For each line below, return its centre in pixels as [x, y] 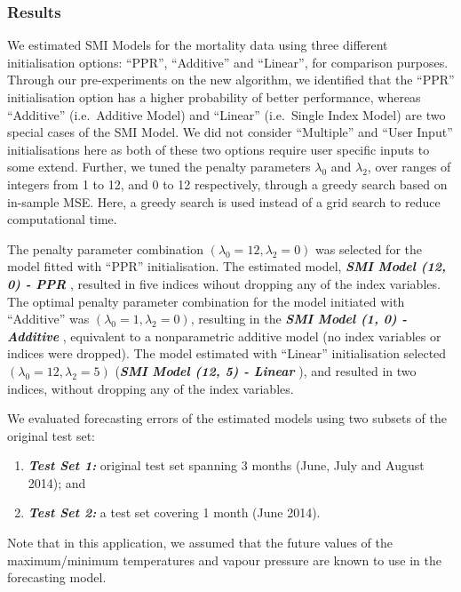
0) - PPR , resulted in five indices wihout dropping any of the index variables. [224, 283]
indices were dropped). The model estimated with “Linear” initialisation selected [227, 353]
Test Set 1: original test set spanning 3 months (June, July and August [226, 465]
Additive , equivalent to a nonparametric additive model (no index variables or [224, 336]
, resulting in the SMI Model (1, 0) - [299, 319]
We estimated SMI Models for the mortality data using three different [198, 45]
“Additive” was [48, 319]
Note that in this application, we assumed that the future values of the [200, 543]
